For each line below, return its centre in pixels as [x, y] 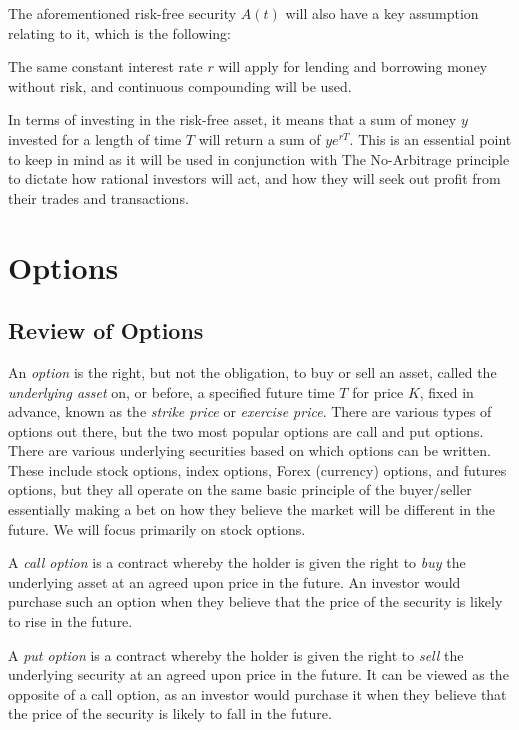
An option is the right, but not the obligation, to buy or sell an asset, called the [252, 371]
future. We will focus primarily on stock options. [157, 528]
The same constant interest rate [105, 66]
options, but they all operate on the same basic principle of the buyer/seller [240, 489]
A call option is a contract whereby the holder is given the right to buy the [237, 562]
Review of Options [106, 330]
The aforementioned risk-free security [122, 13]
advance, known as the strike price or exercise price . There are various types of [250, 411]
